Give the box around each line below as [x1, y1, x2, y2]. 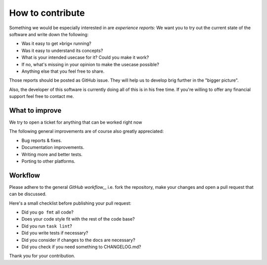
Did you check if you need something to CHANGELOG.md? [21, 244, 141, 250]
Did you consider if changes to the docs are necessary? [21, 237, 135, 243]
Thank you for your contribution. [9, 253, 75, 259]
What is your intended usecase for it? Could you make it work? [21, 54, 149, 60]
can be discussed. [9, 191, 47, 197]
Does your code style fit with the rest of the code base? [21, 216, 135, 222]
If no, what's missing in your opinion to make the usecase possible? [21, 61, 159, 67]
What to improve [9, 106, 62, 115]
